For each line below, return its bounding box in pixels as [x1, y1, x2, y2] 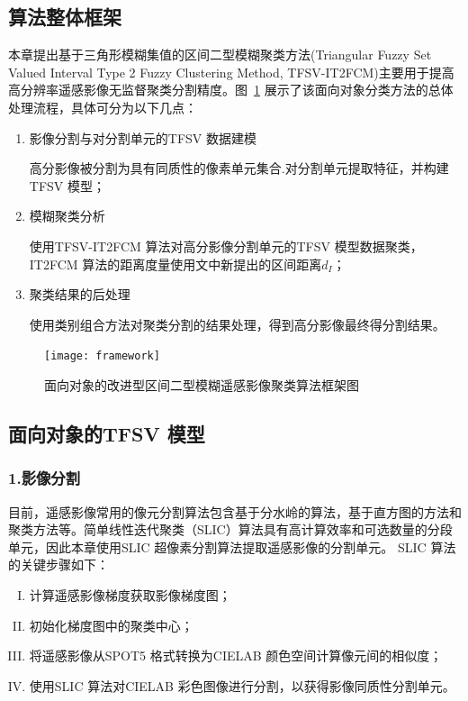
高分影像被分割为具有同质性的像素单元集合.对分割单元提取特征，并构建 [29, 159, 449, 178]
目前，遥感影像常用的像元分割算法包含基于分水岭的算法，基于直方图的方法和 [8, 502, 462, 521]
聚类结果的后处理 [29, 285, 130, 304]
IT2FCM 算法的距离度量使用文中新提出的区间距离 [29, 254, 322, 273]
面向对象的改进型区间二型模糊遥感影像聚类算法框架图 [44, 375, 359, 394]
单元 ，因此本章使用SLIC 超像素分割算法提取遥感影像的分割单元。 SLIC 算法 [8, 537, 456, 556]
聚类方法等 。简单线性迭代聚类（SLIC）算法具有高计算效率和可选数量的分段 [8, 520, 453, 539]
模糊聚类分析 [29, 206, 105, 225]
